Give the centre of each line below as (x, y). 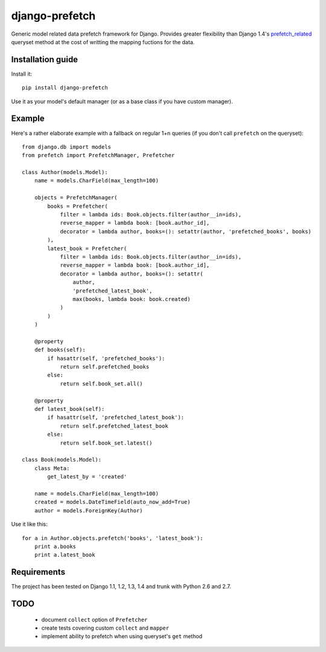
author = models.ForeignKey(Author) (88, 510)
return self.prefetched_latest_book (114, 426)
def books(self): (60, 350)
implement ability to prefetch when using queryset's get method (122, 636)
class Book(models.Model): (62, 460)
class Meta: (52, 468)
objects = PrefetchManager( (76, 198)
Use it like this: (29, 524)
